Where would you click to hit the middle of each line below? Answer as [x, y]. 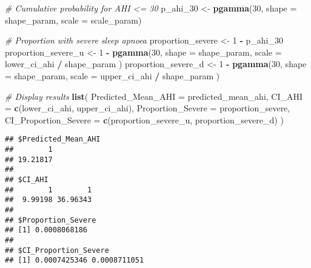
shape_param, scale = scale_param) [73, 20]
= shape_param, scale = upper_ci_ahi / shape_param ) [112, 75]
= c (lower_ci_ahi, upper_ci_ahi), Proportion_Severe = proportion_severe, [148, 108]
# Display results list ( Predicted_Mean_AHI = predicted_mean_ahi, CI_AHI [154, 96]
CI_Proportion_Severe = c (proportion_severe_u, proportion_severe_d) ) [144, 119]
